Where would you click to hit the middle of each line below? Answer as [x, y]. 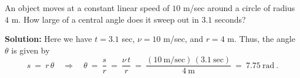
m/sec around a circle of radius [239, 8]
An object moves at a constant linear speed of [87, 8]
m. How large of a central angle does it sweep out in [105, 19]
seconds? [230, 19]
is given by [31, 50]
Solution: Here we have [48, 39]
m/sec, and [183, 39]
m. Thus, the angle [261, 39]
